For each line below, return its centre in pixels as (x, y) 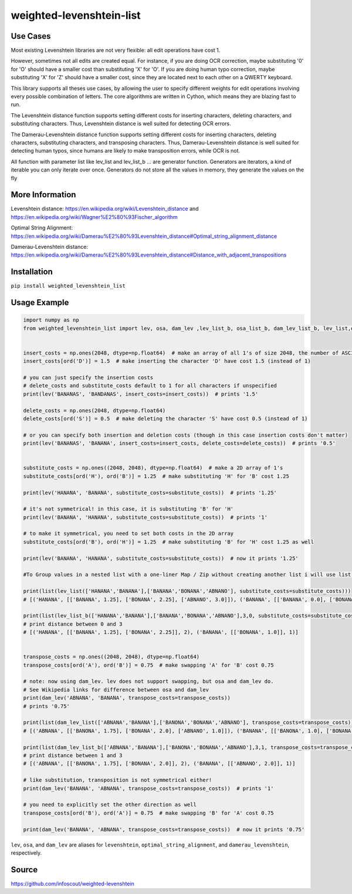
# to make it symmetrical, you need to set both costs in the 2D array (128, 534)
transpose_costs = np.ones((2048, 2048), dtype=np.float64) (111, 657)
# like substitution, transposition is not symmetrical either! (118, 780)
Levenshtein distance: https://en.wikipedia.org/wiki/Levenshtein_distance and (105, 209)
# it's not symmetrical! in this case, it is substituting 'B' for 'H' (128, 509)
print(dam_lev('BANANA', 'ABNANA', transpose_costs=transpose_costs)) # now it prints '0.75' (164, 829)
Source (24, 870)
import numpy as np (51, 320)
